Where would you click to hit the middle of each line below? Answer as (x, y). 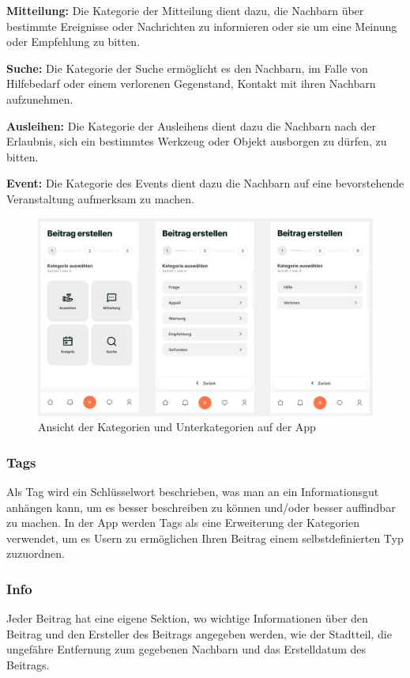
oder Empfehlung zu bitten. (73, 42)
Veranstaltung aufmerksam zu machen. (100, 198)
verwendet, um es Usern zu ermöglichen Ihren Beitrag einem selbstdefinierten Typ (205, 538)
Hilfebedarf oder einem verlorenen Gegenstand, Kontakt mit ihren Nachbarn (191, 83)
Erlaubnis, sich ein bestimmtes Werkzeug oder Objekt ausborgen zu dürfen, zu (197, 141)
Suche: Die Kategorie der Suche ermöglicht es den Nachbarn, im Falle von (187, 68)
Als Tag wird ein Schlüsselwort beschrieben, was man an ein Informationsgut (193, 492)
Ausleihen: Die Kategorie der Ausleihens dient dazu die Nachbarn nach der (191, 125)
